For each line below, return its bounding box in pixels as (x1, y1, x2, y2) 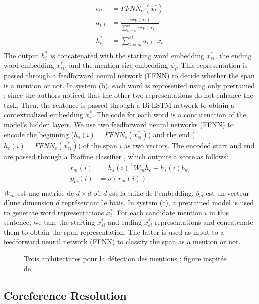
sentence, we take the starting (4, 217, 95, 227)
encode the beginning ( (4, 129, 74, 139)
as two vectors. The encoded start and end (124, 140, 255, 150)
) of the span (78, 140, 117, 150)
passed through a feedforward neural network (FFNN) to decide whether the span (4, 70, 255, 80)
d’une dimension (4, 197, 54, 208)
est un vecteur (206, 187, 250, 198)
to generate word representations (4, 207, 104, 217)
